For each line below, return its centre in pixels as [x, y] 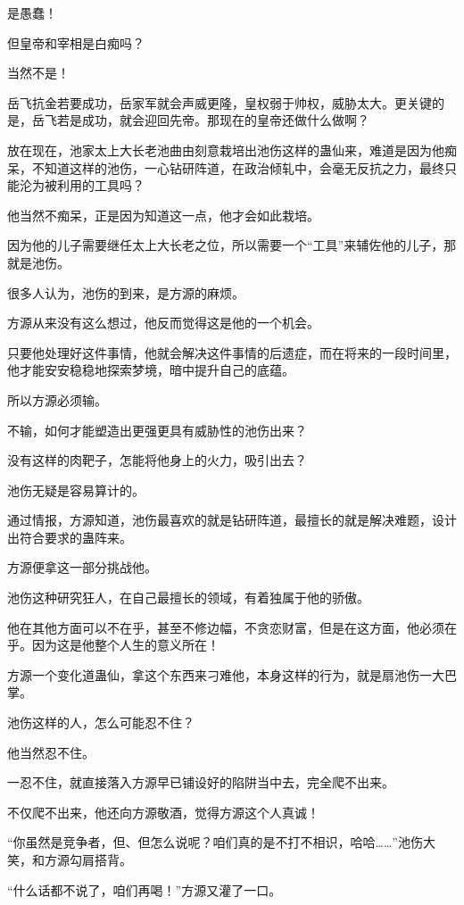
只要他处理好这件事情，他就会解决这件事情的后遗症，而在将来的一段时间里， [232, 352]
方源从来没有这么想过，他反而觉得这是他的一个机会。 [163, 323]
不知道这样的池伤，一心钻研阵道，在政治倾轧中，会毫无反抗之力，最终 [238, 167]
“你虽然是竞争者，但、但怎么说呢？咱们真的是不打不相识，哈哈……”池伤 [215, 842]
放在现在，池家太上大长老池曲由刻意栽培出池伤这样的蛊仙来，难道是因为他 [226, 149]
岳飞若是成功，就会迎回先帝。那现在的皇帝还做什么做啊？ [200, 120]
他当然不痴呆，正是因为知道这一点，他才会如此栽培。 [163, 215]
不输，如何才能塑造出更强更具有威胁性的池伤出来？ [157, 430]
